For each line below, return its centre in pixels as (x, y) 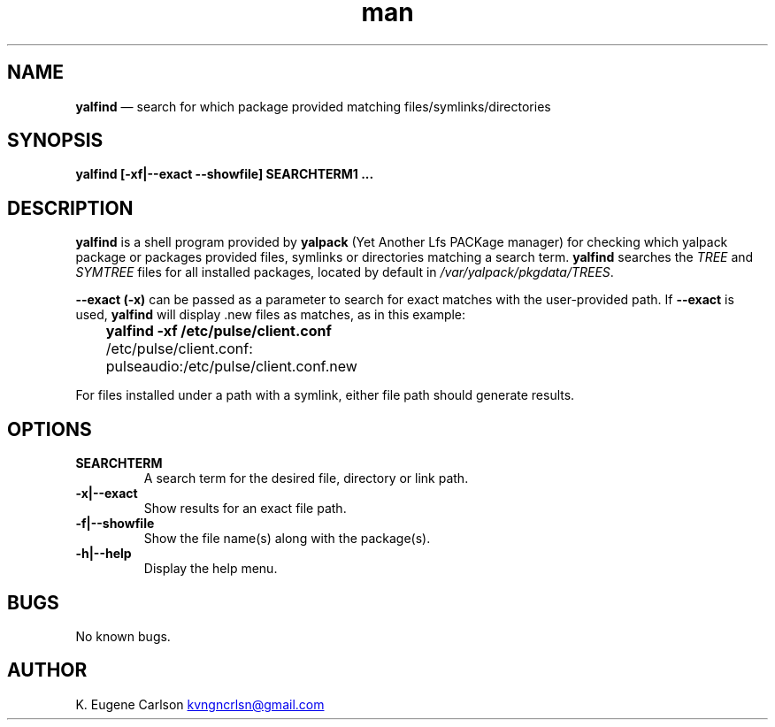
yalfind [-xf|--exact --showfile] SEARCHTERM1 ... (225, 174)
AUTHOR (47, 670)
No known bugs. (123, 636)
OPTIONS (50, 429)
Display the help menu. (211, 569)
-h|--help (104, 554)
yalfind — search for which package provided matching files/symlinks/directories (313, 106)
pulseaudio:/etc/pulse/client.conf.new (231, 367)
